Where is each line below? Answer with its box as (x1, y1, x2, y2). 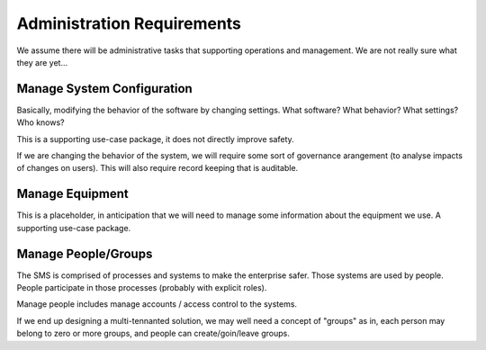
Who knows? (16, 117, 65, 128)
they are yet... (16, 57, 67, 67)
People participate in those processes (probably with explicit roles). (16, 283, 267, 292)
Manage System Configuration (16, 81, 193, 96)
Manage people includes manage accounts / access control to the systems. (16, 299, 297, 310)
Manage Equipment (16, 186, 130, 202)
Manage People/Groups (16, 246, 153, 261)
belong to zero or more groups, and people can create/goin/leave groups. (16, 328, 290, 339)
